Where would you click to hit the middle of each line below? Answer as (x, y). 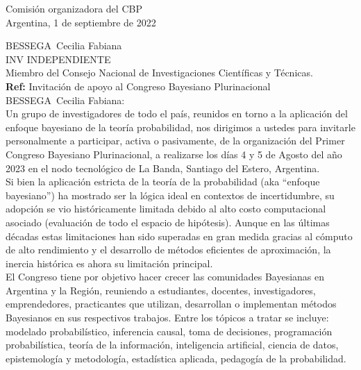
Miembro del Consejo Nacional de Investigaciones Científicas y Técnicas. (159, 73)
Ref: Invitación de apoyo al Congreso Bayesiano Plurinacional (138, 86)
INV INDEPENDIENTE (58, 59)
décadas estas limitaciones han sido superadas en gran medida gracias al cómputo (179, 236)
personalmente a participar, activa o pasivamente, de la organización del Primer (175, 141)
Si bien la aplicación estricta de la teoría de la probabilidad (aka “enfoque (163, 182)
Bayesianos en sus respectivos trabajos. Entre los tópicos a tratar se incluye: (167, 318)
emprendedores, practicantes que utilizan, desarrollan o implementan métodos (171, 304)
